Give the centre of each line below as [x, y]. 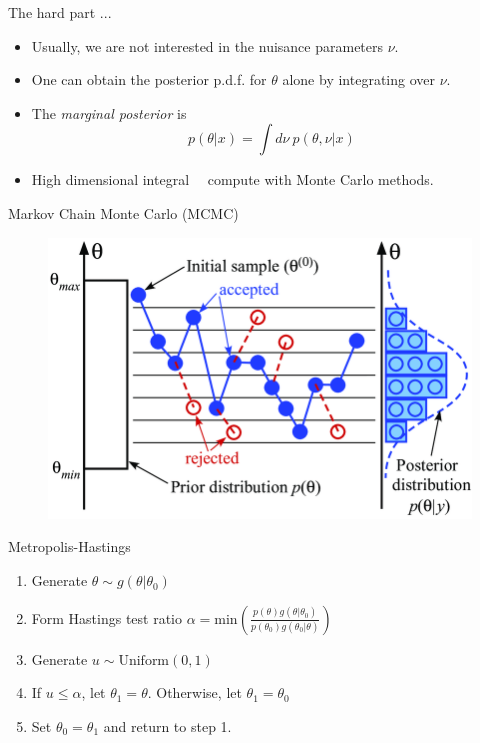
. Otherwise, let [194, 692]
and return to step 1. [167, 725]
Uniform [144, 660]
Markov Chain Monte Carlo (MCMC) [123, 212]
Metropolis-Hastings [69, 546]
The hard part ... [60, 12]
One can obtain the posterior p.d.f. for [149, 79]
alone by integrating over [358, 79]
